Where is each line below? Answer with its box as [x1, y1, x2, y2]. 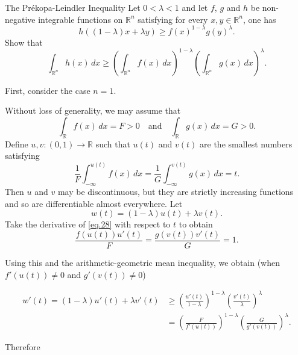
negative [5, 13, 36, 25]
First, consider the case [5, 84, 90, 96]
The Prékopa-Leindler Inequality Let [5, 1, 141, 13]
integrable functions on [38, 13, 123, 25]
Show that [5, 35, 43, 48]
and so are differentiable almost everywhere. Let [5, 197, 183, 209]
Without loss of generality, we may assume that [5, 104, 181, 117]
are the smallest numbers [200, 137, 293, 150]
